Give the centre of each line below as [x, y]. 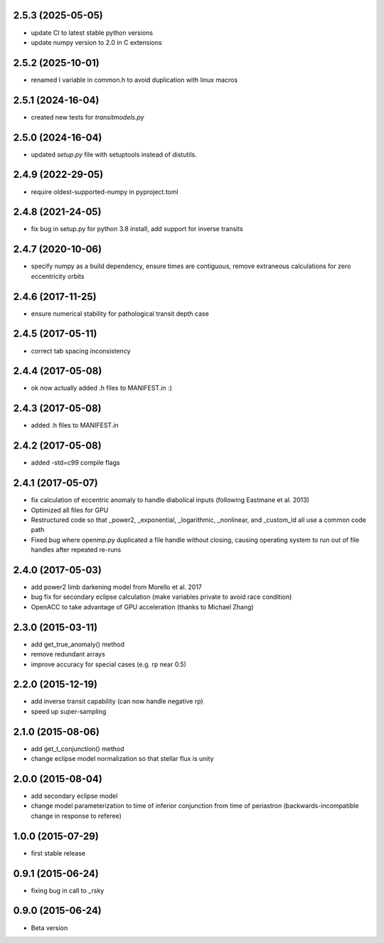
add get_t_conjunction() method [78, 748]
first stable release [58, 853]
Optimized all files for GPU [70, 510]
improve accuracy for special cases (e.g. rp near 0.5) [108, 664]
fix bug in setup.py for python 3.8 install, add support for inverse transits [137, 229]
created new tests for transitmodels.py [88, 117]
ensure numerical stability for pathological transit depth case [120, 314]
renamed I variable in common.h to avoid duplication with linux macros [134, 80]
